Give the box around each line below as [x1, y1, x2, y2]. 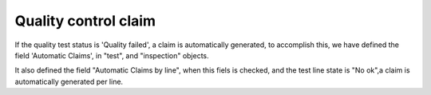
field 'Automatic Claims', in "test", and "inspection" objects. [14, 50, 209, 60]
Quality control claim [14, 12, 156, 30]
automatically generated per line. [14, 77, 124, 86]
